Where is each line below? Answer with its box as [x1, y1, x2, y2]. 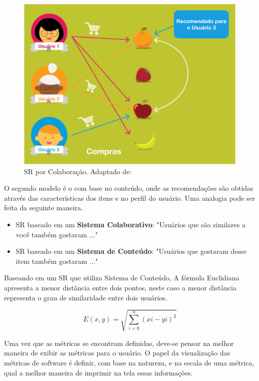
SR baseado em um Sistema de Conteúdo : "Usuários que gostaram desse [15, 246, 246, 256]
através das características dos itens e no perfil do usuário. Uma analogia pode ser [4, 192, 255, 203]
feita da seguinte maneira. [4, 202, 83, 213]
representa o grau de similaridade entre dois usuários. [4, 292, 167, 302]
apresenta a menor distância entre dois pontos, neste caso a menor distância [4, 282, 236, 292]
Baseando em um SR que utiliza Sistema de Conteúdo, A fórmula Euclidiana [4, 272, 239, 283]
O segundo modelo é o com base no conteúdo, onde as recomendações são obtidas [4, 183, 253, 193]
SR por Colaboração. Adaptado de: [24, 166, 131, 176]
